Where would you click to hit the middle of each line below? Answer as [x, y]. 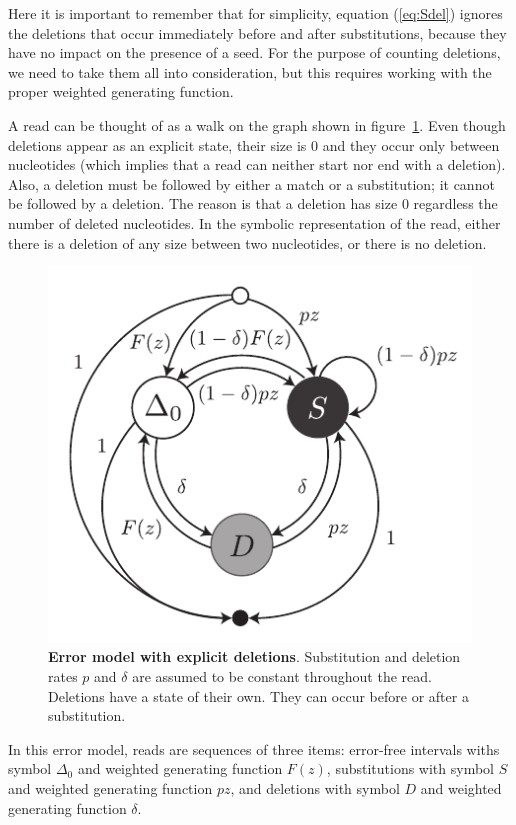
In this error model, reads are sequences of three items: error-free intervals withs [254, 748]
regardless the [455, 203]
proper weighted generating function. [121, 91]
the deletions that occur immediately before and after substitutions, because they [257, 32]
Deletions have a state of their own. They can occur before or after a [258, 695]
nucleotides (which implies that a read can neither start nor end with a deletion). [257, 164]
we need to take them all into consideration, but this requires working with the [250, 71]
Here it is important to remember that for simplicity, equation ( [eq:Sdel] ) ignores [255, 13]
